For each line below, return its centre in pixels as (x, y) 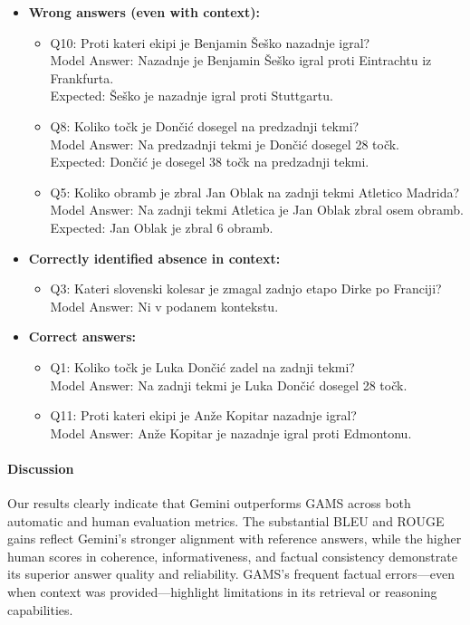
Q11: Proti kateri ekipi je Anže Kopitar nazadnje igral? (203, 415)
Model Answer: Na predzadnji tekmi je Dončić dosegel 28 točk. (225, 144)
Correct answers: (82, 337)
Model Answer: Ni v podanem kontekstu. (164, 306)
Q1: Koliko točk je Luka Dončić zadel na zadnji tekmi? (202, 366)
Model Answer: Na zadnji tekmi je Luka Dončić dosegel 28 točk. (229, 385)
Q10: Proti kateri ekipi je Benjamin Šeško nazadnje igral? (210, 42)
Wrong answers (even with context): (144, 12)
